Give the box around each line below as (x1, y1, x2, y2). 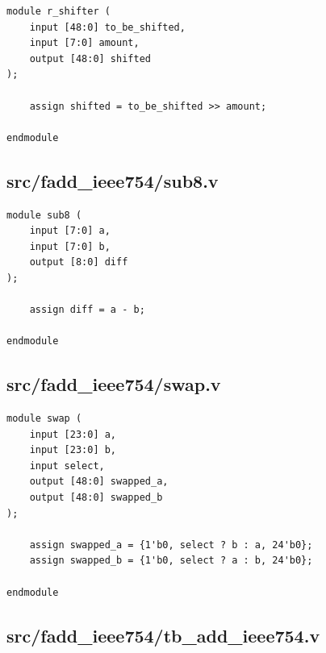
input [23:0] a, (29, 428, 117, 440)
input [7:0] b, (29, 240, 111, 252)
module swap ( (6, 413, 82, 425)
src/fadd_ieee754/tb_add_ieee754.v (6, 622, 320, 647)
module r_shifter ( (6, 6, 111, 17)
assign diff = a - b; (29, 304, 145, 316)
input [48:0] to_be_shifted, (29, 21, 186, 33)
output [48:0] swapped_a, (29, 476, 169, 488)
